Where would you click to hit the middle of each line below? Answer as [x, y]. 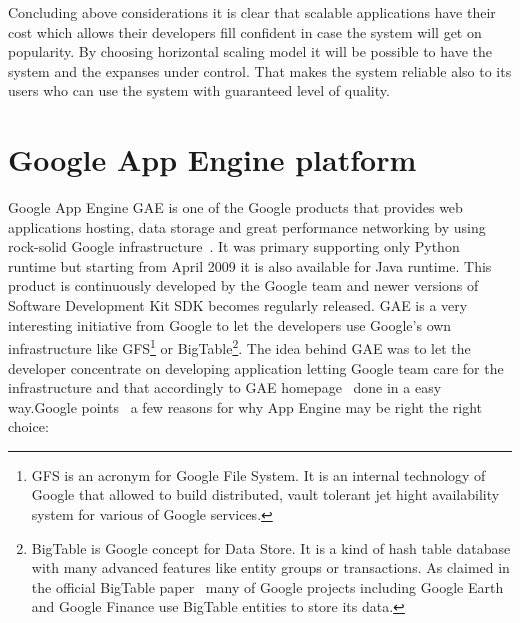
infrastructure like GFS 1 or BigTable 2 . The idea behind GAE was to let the [239, 346]
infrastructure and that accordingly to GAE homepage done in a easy [225, 387]
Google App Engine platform [212, 159]
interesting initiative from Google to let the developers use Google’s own [230, 324]
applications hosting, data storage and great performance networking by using [247, 226]
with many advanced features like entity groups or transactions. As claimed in [270, 567]
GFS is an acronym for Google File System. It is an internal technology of [258, 474]
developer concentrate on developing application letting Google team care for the [256, 367]
